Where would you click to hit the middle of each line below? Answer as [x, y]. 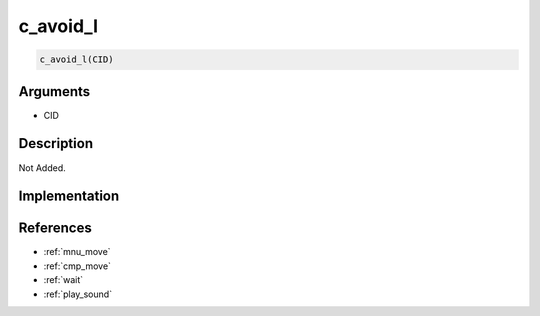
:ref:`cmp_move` [77, 266]
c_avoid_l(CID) [76, 59]
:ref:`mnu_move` [77, 252]
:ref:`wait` [63, 280]
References [55, 228]
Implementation [69, 196]
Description [56, 143]
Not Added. [42, 167]
